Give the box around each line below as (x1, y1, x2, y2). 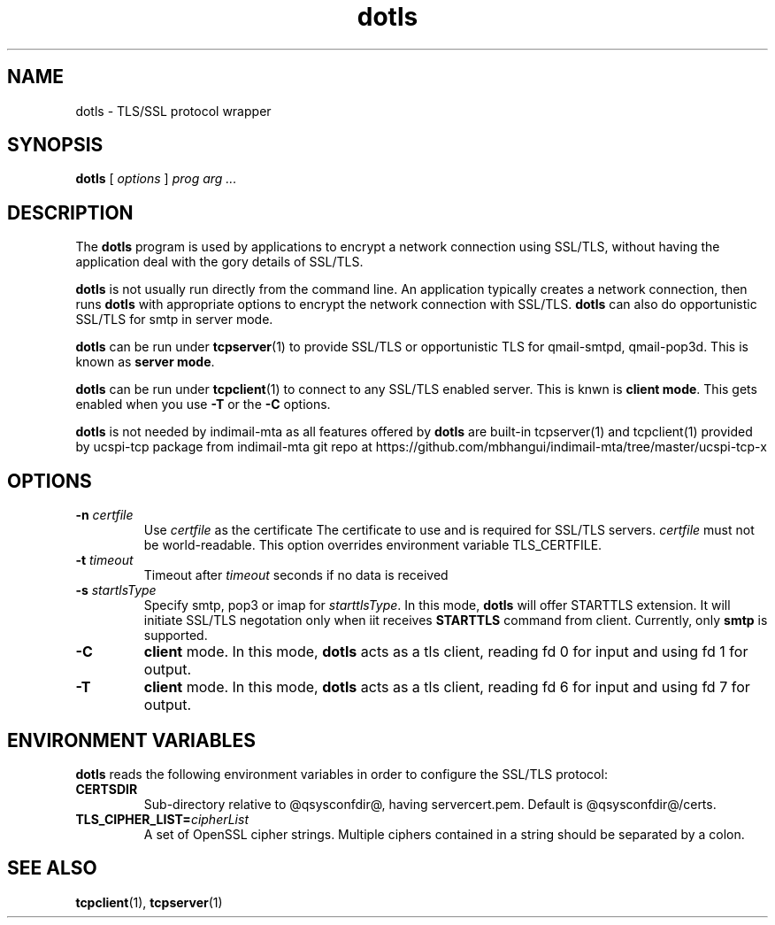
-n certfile (75, 507, 134, 523)
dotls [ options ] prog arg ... (75, 171, 237, 187)
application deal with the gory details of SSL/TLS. (75, 254, 364, 270)
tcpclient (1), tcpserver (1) (75, 894, 223, 910)
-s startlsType (75, 582, 157, 598)
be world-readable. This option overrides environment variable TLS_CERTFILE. (143, 537, 602, 553)
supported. (143, 628, 208, 644)
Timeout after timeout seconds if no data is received (143, 567, 449, 583)
